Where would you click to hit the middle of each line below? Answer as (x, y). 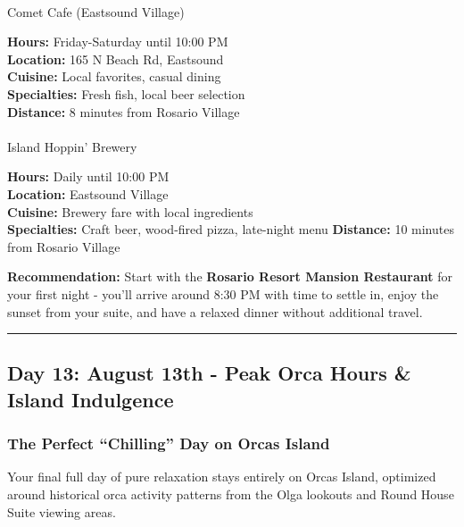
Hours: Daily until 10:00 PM (88, 176)
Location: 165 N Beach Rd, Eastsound (116, 59)
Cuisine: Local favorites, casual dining (114, 76)
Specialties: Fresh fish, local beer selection (126, 93)
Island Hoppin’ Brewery (72, 146)
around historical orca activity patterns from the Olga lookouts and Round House (231, 494)
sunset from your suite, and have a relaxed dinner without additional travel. (215, 311)
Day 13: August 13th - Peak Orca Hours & (209, 373)
